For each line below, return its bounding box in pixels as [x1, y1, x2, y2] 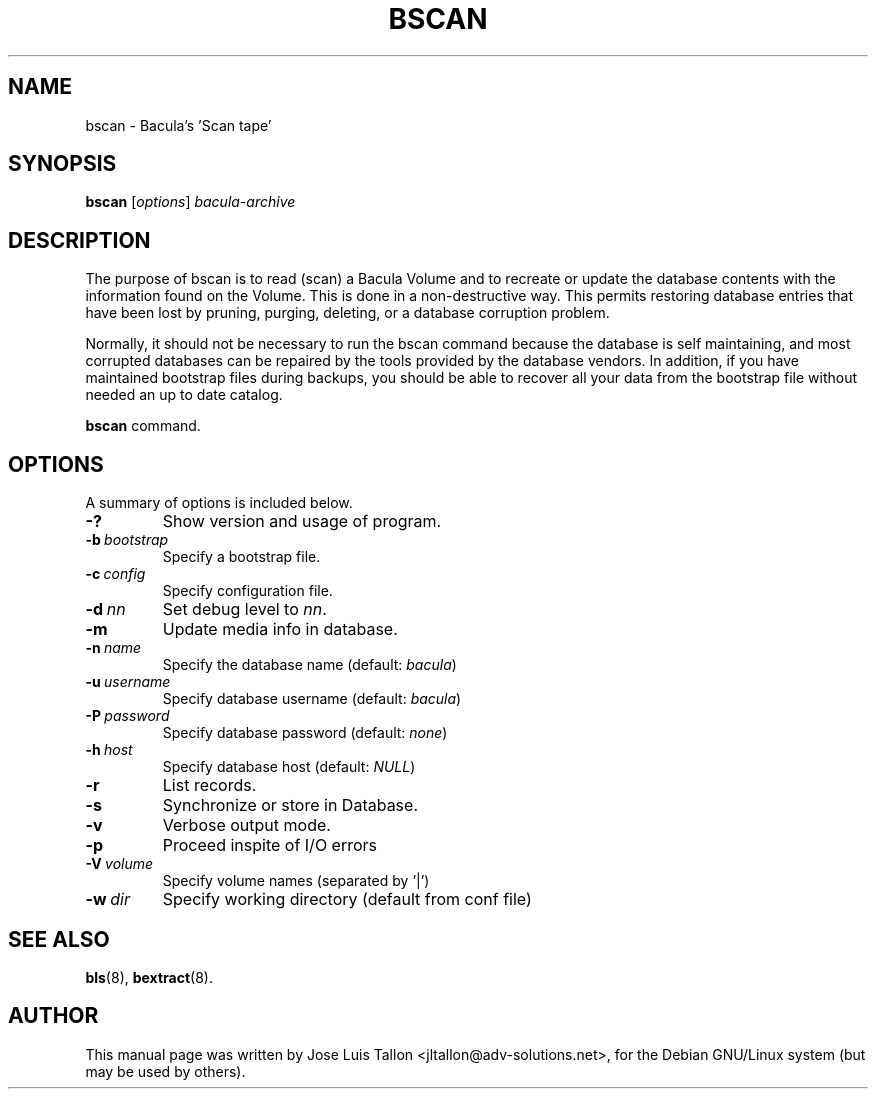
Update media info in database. [162, 619, 398, 640]
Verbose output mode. [162, 815, 331, 836]
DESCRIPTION [8, 227, 151, 253]
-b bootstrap [85, 531, 169, 549]
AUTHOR [8, 1003, 99, 1029]
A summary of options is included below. [85, 494, 353, 512]
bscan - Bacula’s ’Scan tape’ [85, 116, 272, 134]
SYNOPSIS [8, 151, 117, 177]
